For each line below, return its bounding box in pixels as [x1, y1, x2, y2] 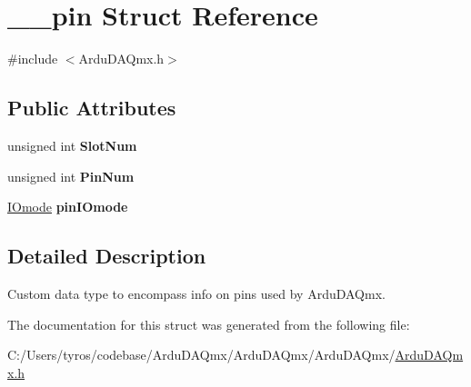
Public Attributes [7, 94, 176, 122]
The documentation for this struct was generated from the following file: [7, 314, 410, 333]
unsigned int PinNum [7, 166, 135, 185]
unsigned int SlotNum [7, 135, 137, 154]
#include [7, 49, 58, 68]
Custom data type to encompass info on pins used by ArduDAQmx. [7, 283, 386, 303]
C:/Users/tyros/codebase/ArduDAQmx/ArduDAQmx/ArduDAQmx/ [7, 345, 396, 364]
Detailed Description [7, 242, 206, 270]
